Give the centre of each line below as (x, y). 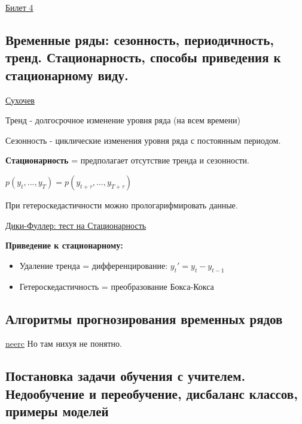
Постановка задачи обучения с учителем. (126, 376)
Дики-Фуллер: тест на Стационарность (76, 225)
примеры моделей (57, 411)
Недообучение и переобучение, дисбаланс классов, (152, 393)
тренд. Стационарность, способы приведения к (143, 57)
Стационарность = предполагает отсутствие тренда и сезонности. (127, 160)
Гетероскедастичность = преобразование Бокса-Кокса (117, 286)
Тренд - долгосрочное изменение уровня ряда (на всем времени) (123, 120)
